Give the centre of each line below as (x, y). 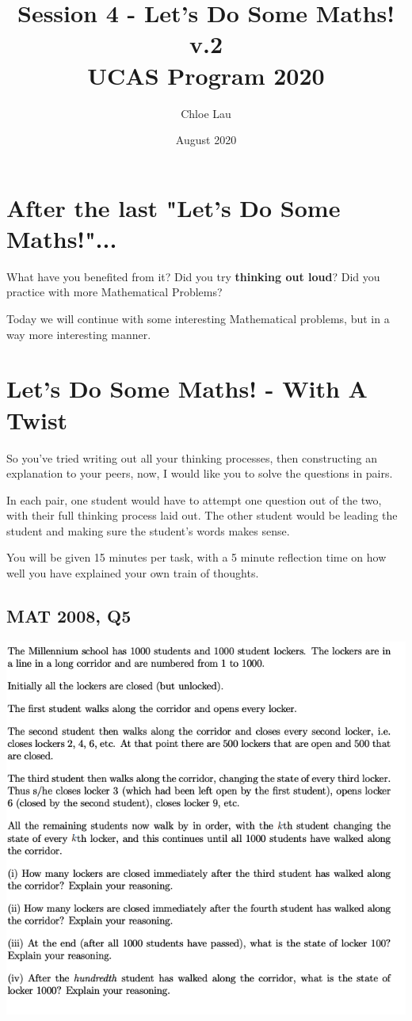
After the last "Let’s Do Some (174, 207)
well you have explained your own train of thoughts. (133, 573)
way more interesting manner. (79, 334)
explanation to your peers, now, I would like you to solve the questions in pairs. (200, 473)
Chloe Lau (206, 113)
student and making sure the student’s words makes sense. (148, 530)
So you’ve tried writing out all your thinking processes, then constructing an (192, 457)
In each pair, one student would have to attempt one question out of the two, (194, 499)
